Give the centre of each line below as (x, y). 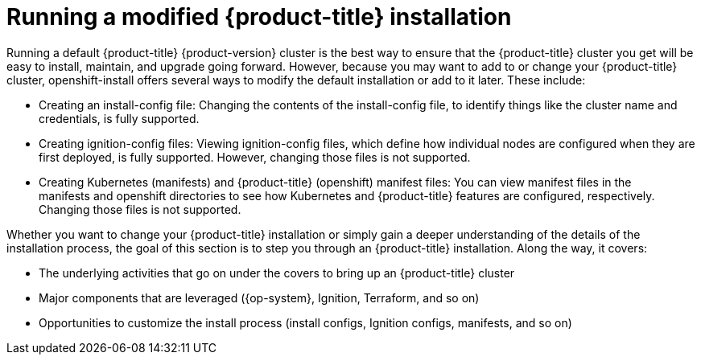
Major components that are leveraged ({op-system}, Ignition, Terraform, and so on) (259, 297)
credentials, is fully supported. (119, 118)
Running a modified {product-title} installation (259, 17)
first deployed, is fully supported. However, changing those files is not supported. (255, 157)
